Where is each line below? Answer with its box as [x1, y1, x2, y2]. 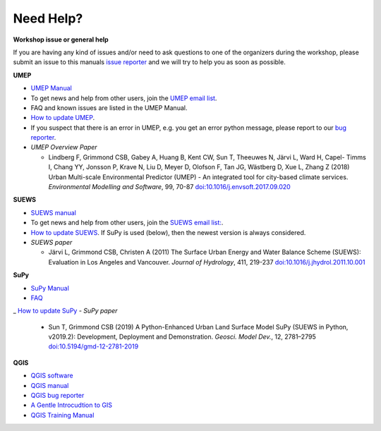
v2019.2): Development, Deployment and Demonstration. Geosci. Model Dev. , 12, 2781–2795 [48, 332, 317, 341]
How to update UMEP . [30, 114, 95, 122]
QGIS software [30, 371, 73, 380]
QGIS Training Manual [30, 411, 95, 419]
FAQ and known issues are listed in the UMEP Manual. [30, 103, 188, 112]
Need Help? [13, 11, 83, 26]
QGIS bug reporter [30, 391, 85, 400]
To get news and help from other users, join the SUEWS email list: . [30, 219, 224, 227]
